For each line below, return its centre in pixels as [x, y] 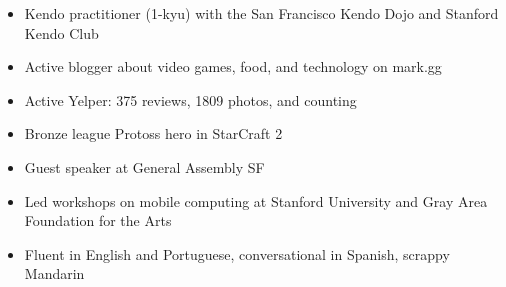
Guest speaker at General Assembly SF [144, 166]
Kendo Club [61, 32]
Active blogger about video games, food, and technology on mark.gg [233, 66]
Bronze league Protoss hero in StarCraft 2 [153, 133]
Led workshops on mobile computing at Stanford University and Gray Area [256, 200]
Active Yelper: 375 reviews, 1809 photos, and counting [190, 99]
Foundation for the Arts [98, 220]
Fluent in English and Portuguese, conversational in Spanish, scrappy [237, 253]
